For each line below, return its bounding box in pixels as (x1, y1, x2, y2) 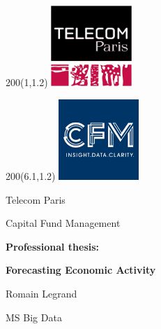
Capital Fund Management (6, 216, 121, 230)
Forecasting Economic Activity (6, 262, 156, 277)
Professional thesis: (6, 239, 100, 253)
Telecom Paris (6, 192, 66, 206)
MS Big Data (6, 309, 62, 324)
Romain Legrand (6, 286, 77, 300)
